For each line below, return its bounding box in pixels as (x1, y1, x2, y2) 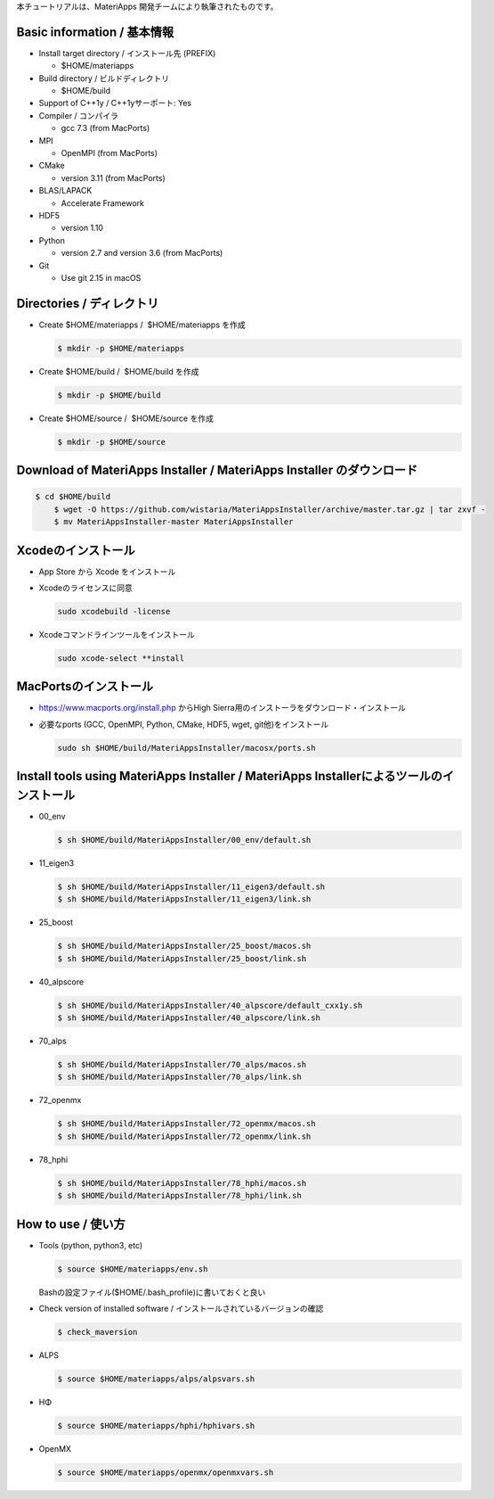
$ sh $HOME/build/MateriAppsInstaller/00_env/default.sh (57, 835, 312, 844)
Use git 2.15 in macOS (61, 272, 142, 283)
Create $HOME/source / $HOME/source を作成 (38, 413, 214, 424)
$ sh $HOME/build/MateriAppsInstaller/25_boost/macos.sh (57, 941, 312, 951)
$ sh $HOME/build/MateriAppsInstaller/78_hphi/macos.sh (57, 1178, 307, 1188)
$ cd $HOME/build (35, 491, 111, 502)
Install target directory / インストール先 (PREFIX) (38, 47, 216, 58)
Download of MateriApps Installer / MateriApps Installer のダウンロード (16, 463, 418, 478)
